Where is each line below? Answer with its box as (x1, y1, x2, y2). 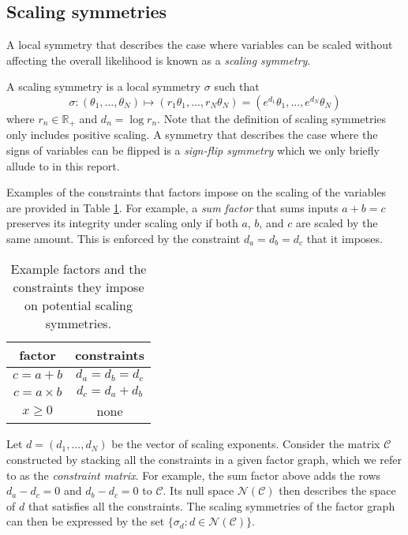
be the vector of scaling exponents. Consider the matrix (111, 436, 380, 452)
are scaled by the (295, 215, 378, 231)
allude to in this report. (6, 157, 120, 174)
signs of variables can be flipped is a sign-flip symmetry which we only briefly (6, 142, 380, 159)
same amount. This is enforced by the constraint (6, 230, 241, 246)
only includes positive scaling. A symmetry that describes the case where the (6, 126, 378, 143)
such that (214, 78, 260, 95)
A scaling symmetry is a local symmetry (6, 78, 201, 95)
